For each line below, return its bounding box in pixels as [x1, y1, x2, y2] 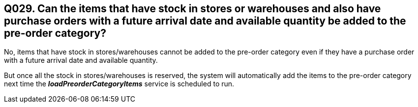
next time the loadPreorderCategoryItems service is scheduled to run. [4, 80, 235, 88]
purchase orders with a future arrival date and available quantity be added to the [4, 15, 406, 27]
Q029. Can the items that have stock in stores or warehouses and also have [4, 2, 381, 15]
